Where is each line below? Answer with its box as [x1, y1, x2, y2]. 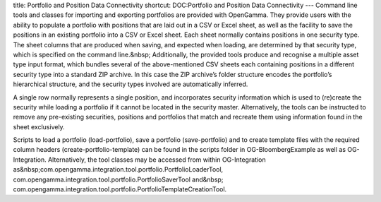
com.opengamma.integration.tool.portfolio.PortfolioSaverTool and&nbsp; [13, 175, 224, 184]
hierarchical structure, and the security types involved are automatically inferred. [13, 80, 248, 88]
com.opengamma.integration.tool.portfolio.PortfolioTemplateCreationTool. [13, 185, 227, 194]
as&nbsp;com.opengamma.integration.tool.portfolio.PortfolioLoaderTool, [13, 165, 224, 174]
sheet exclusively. [13, 122, 65, 131]
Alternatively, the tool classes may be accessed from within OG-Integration [47, 155, 266, 164]
